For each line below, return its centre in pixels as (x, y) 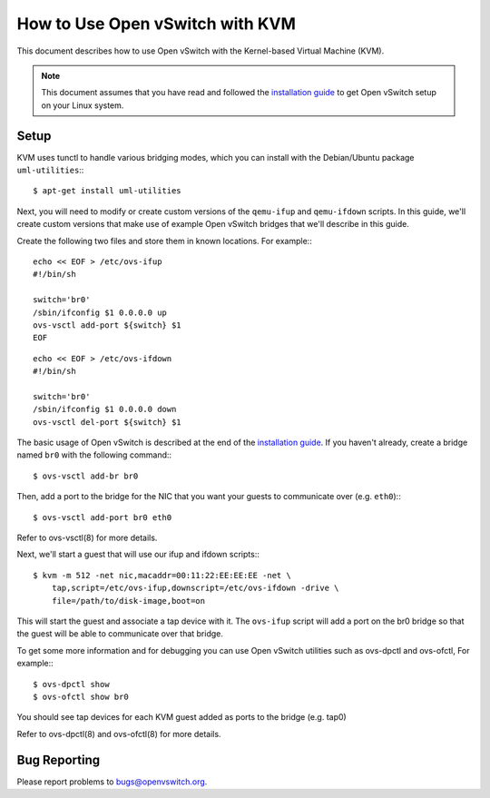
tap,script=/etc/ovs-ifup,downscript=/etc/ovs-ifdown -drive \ (195, 588)
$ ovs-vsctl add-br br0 (86, 476)
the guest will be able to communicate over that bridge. (120, 634)
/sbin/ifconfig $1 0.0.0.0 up (100, 312)
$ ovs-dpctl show (71, 684)
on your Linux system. (83, 105)
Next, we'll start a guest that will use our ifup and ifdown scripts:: (138, 555)
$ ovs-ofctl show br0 (81, 696)
